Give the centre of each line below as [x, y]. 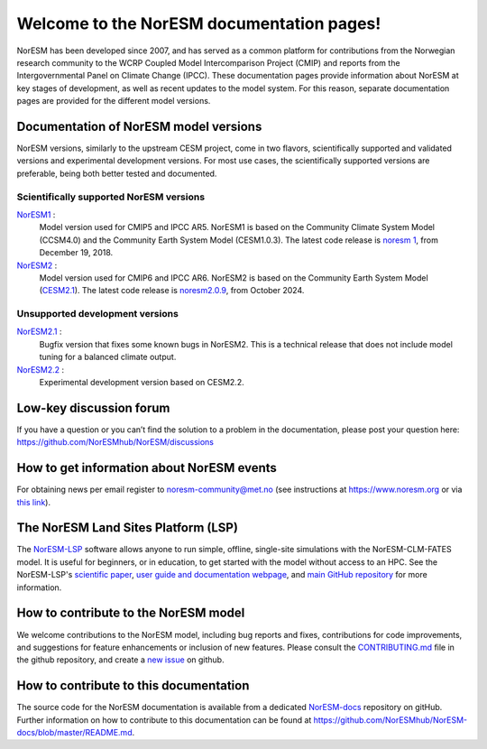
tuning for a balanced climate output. [108, 357]
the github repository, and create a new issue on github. [120, 660]
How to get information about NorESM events [147, 468]
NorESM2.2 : [41, 369]
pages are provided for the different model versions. [114, 101]
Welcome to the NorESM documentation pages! [199, 23]
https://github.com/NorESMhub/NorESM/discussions [115, 442]
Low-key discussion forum [93, 407]
